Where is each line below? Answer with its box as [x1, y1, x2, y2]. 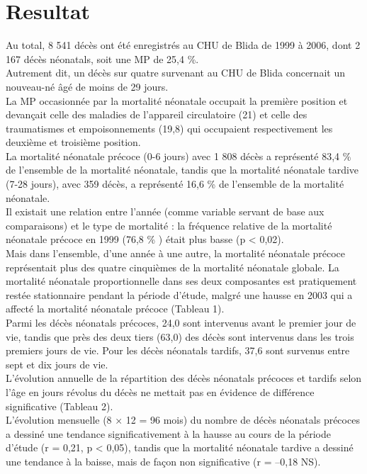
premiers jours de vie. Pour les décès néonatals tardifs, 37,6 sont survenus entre [6, 343, 350, 358]
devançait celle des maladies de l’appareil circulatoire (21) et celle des [6, 107, 307, 122]
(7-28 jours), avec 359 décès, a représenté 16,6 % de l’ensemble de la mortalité [6, 176, 344, 191]
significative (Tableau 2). [6, 398, 113, 413]
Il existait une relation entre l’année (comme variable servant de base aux [6, 204, 324, 219]
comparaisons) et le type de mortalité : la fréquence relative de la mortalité [6, 218, 332, 232]
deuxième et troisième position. [6, 135, 141, 149]
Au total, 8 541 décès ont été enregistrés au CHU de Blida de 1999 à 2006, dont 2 [6, 38, 361, 52]
